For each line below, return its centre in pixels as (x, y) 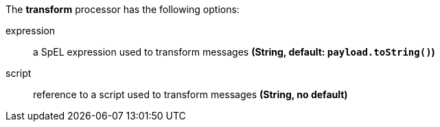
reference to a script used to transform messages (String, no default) (190, 94)
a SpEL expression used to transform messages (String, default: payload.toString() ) (234, 52)
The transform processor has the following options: (123, 9)
